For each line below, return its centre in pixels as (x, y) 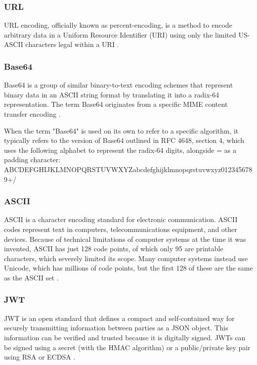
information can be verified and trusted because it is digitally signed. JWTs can (125, 337)
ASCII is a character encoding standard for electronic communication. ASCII (121, 219)
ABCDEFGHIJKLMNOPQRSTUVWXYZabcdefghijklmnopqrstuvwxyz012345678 (128, 169)
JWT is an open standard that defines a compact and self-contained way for (119, 318)
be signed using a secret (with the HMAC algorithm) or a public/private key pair (127, 347)
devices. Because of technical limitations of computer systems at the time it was (125, 239)
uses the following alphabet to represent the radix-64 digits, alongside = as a (120, 150)
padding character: (32, 160)
